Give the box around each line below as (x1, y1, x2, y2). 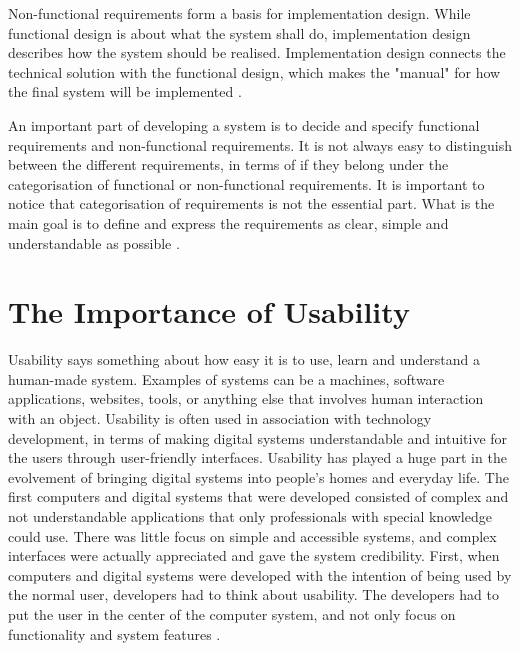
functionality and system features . (8, 623, 221, 644)
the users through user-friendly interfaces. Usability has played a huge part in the (8, 447, 507, 468)
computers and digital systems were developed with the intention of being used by (8, 564, 512, 585)
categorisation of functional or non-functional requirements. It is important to (8, 173, 485, 194)
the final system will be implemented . (8, 81, 242, 102)
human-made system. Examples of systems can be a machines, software (8, 368, 445, 389)
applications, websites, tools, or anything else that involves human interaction (8, 388, 484, 409)
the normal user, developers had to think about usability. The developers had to (8, 584, 499, 605)
